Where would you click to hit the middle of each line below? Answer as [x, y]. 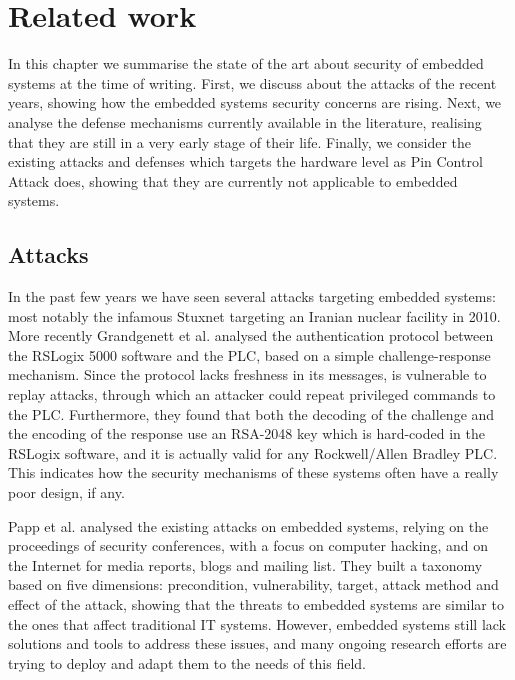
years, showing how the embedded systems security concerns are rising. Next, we [255, 102]
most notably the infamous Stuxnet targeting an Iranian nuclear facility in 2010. [254, 315]
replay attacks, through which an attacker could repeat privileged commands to [252, 394]
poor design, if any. [66, 492]
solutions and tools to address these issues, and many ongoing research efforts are [257, 643]
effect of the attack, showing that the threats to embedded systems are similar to [256, 603]
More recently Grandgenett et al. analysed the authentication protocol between [251, 335]
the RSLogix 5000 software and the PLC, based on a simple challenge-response [249, 354]
